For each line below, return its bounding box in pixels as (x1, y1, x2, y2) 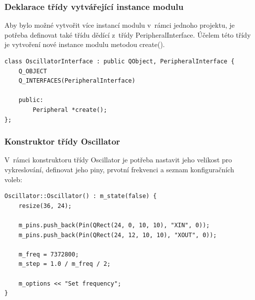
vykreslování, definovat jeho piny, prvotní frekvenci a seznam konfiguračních (4, 164, 234, 174)
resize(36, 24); (18, 202, 72, 209)
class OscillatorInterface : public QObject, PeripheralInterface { (4, 58, 235, 65)
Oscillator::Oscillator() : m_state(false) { (4, 193, 157, 200)
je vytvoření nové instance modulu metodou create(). (4, 39, 165, 50)
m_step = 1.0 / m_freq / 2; (18, 260, 111, 268)
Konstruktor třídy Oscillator (4, 135, 120, 148)
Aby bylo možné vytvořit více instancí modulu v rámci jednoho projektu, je (4, 20, 235, 30)
